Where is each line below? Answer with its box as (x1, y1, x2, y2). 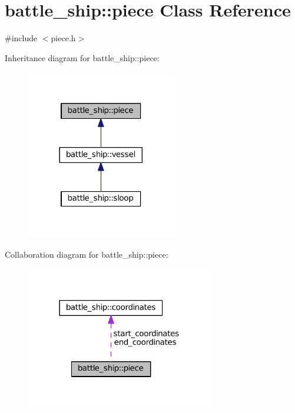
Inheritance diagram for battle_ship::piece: (5, 51, 160, 64)
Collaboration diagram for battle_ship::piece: (5, 248, 168, 261)
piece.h (51, 32, 76, 44)
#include (5, 32, 38, 44)
